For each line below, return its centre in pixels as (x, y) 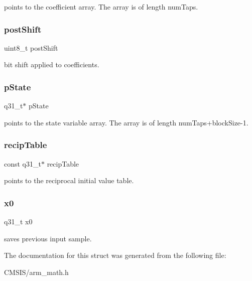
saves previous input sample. (48, 238)
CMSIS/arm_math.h (36, 272)
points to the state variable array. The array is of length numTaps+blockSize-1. (126, 122)
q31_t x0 (18, 222)
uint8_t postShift (31, 47)
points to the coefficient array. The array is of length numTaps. (101, 7)
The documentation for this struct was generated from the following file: (115, 255)
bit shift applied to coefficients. (52, 64)
